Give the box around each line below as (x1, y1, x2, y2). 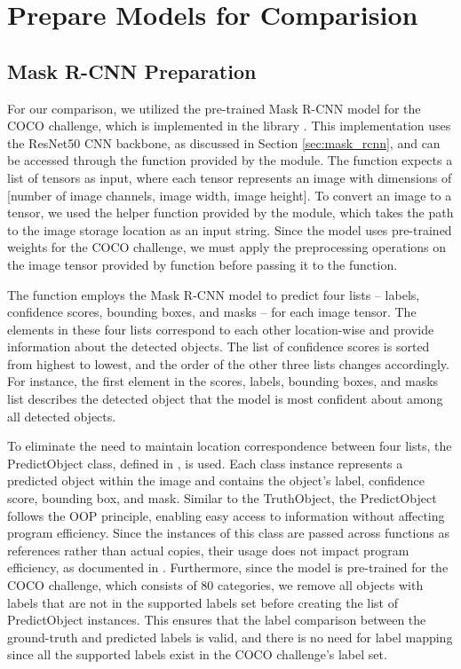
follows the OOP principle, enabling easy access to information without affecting (7, 506, 445, 524)
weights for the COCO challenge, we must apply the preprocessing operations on (7, 238, 447, 256)
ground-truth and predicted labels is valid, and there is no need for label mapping (7, 627, 453, 646)
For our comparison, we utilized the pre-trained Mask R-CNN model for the (7, 98, 421, 117)
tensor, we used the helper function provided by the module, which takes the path (7, 203, 454, 222)
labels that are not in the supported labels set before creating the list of (7, 593, 398, 611)
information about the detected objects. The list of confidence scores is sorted (7, 337, 430, 356)
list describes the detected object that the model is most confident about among (7, 390, 443, 408)
